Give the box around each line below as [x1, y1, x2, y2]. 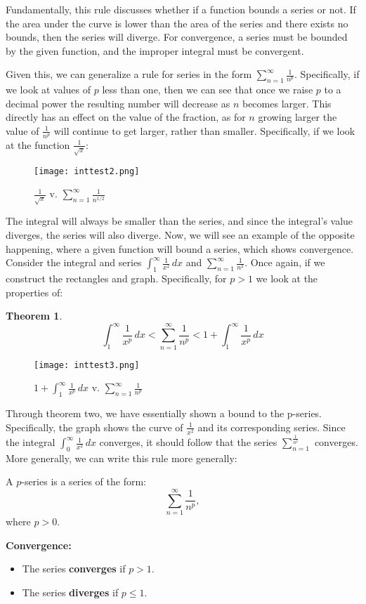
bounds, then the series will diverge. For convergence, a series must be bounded [6, 29, 348, 44]
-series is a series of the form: [21, 474, 147, 489]
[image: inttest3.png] [34, 360, 140, 370]
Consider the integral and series [6, 255, 142, 270]
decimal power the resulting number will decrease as [6, 96, 230, 110]
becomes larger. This [242, 96, 332, 110]
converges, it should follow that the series [99, 435, 277, 449]
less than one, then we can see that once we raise [102, 82, 313, 97]
